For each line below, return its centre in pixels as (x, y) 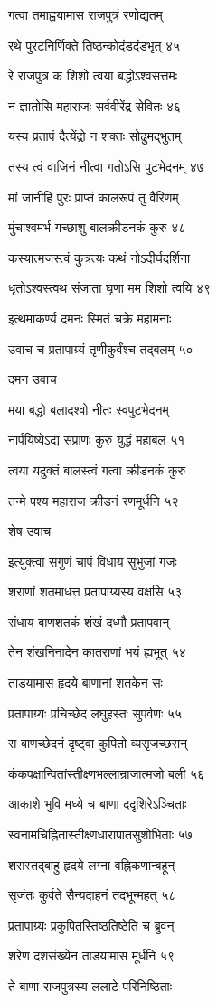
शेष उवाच (30, 531)
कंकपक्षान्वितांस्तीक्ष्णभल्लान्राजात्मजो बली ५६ (107, 773)
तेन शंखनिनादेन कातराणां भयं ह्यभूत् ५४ (97, 652)
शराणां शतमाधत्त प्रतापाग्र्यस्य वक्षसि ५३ (95, 591)
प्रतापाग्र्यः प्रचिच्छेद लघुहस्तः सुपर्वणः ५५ (95, 712)
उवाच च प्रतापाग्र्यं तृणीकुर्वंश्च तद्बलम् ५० (101, 348)
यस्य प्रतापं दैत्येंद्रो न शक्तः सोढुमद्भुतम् (95, 136)
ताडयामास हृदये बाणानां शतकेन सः (85, 683)
